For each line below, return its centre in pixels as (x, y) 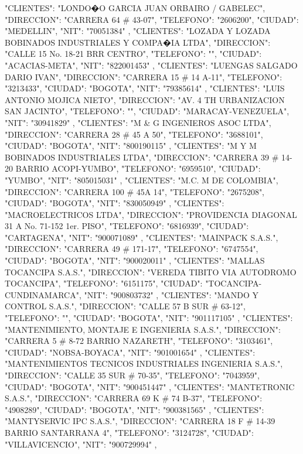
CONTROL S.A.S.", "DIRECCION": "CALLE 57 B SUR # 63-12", (125, 306)
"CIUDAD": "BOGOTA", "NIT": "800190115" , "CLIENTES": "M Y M (131, 146)
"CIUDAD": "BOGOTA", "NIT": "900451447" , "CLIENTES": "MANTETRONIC (150, 386)
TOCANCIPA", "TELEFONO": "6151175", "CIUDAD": (104, 283)
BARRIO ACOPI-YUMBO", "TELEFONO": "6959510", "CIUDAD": (138, 168)
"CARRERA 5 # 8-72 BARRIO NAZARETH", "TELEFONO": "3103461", (139, 341)
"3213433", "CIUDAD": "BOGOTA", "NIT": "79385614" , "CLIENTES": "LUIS (145, 88)
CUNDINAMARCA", (43, 294)
